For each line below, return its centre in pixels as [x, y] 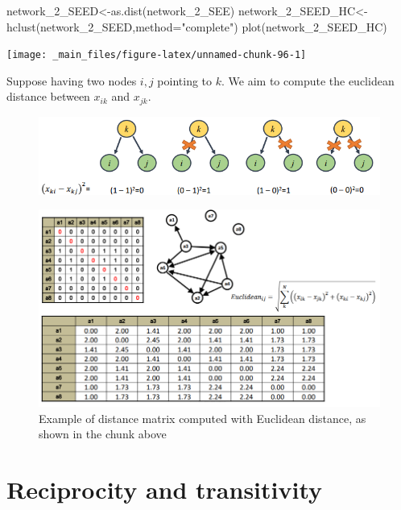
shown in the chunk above [103, 434]
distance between [48, 96]
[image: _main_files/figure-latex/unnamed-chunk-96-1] [157, 55]
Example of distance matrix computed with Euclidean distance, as [203, 418]
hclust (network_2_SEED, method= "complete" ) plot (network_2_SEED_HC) [197, 26]
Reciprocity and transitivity [165, 489]
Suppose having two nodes [72, 80]
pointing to [185, 80]
